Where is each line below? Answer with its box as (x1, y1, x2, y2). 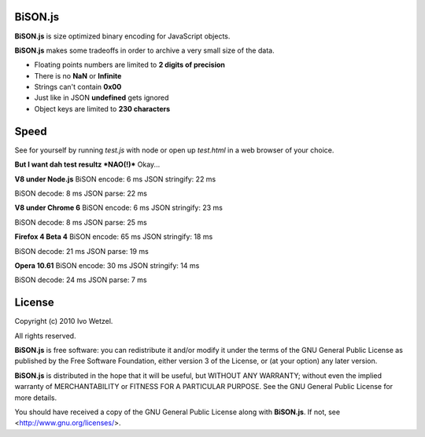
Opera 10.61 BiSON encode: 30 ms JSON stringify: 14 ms (14, 260, 200, 270)
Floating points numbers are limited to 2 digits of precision (34, 60, 226, 70)
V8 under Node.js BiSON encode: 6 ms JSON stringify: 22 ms (14, 174, 216, 184)
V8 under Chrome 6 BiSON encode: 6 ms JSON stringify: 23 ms (14, 203, 224, 212)
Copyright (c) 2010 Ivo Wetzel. (14, 317, 113, 326)
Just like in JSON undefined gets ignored (34, 93, 169, 102)
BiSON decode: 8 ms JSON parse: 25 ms (14, 217, 147, 227)
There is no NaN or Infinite (34, 71, 122, 80)
